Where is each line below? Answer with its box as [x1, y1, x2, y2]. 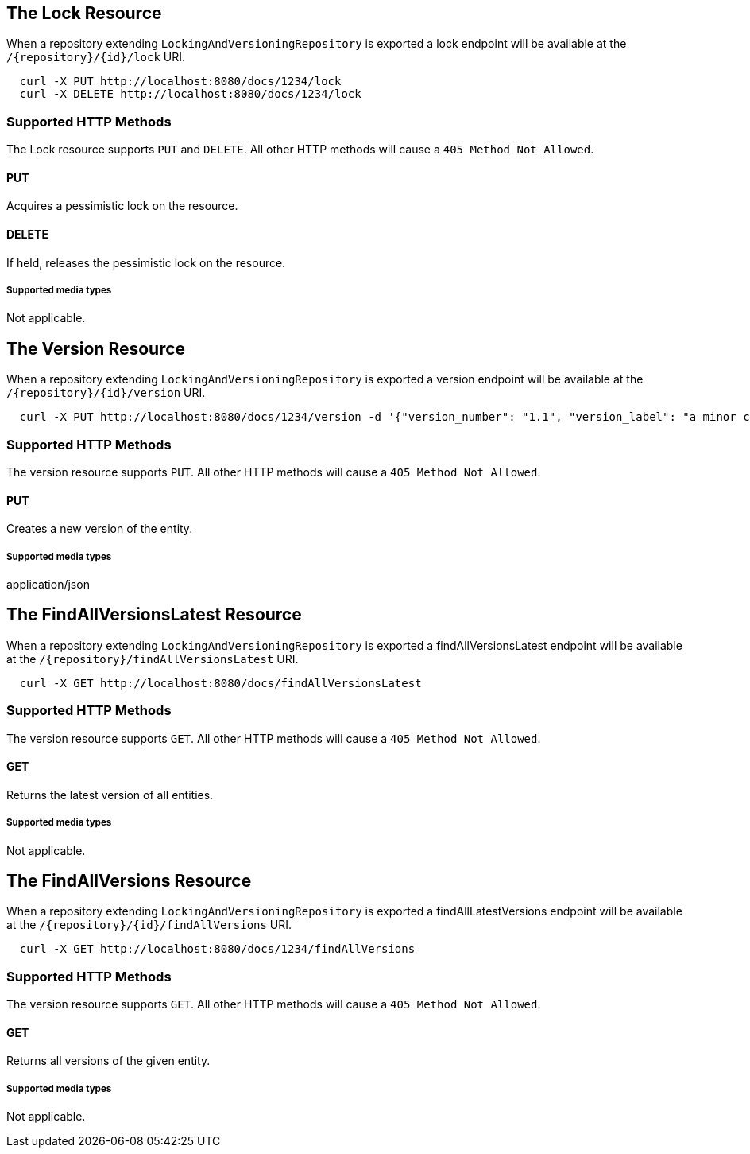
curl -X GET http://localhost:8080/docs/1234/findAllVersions [19, 942, 416, 956]
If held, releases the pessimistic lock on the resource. [6, 255, 286, 270]
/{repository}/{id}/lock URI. [6, 50, 186, 64]
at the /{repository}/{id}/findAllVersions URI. [6, 918, 292, 932]
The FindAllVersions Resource [6, 871, 252, 891]
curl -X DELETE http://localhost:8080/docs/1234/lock [19, 87, 361, 101]
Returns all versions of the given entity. [6, 1054, 211, 1068]
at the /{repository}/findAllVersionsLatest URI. [6, 651, 299, 666]
